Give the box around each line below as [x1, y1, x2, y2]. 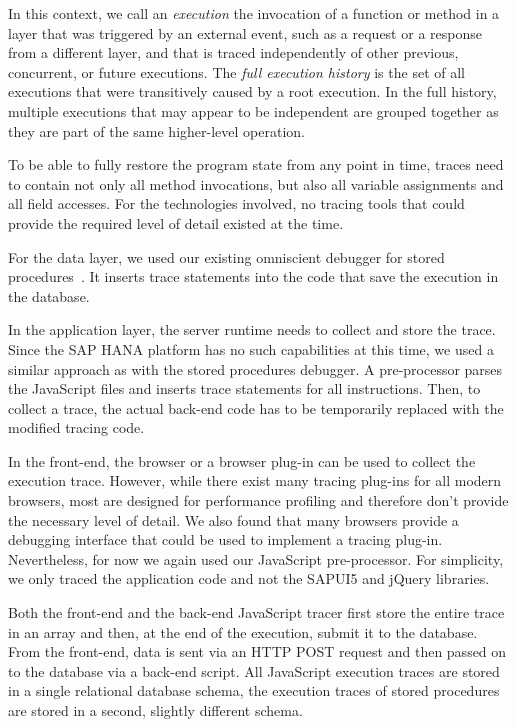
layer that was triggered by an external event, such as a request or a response [8, 22, 482, 43]
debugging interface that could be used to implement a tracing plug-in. [8, 529, 443, 550]
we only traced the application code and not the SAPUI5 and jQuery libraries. [8, 568, 490, 589]
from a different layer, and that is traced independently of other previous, [8, 42, 459, 63]
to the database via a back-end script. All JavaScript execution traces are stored [8, 660, 500, 681]
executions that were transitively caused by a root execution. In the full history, [8, 81, 497, 102]
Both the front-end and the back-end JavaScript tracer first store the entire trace [8, 602, 505, 623]
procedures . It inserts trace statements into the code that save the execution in [8, 266, 499, 287]
